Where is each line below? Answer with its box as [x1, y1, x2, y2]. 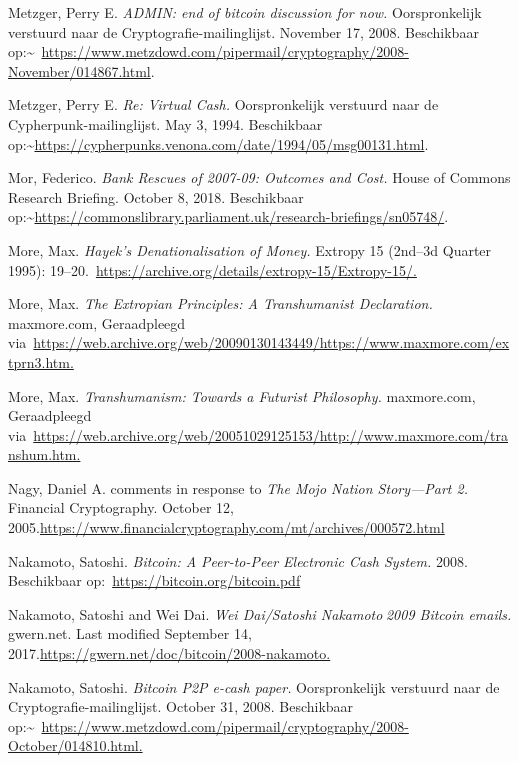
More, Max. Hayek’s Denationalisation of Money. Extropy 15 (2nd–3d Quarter [8, 239, 492, 260]
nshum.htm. [8, 444, 81, 465]
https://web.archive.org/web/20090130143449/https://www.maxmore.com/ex [33, 332, 510, 353]
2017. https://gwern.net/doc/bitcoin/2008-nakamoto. [8, 643, 331, 664]
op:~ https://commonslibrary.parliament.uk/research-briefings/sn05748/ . [8, 206, 449, 227]
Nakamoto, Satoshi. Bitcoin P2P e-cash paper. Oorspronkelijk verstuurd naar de [8, 676, 500, 697]
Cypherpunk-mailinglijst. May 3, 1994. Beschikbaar [8, 113, 323, 134]
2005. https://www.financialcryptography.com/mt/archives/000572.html [8, 517, 445, 538]
